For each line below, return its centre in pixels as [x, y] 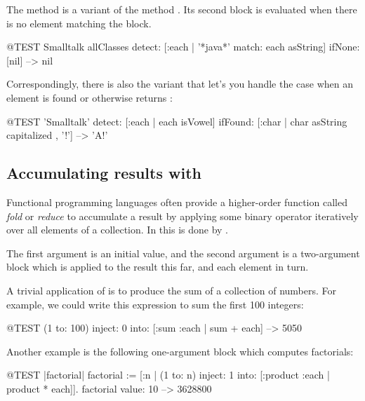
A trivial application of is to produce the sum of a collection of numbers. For [171, 290]
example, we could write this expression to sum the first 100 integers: [155, 304]
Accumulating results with [104, 173]
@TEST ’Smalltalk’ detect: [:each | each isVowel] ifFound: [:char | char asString [177, 121]
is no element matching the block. [79, 23]
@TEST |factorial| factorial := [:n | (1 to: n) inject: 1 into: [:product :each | [168, 375]
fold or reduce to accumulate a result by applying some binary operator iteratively [182, 216]
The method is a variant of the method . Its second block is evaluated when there [182, 9]
